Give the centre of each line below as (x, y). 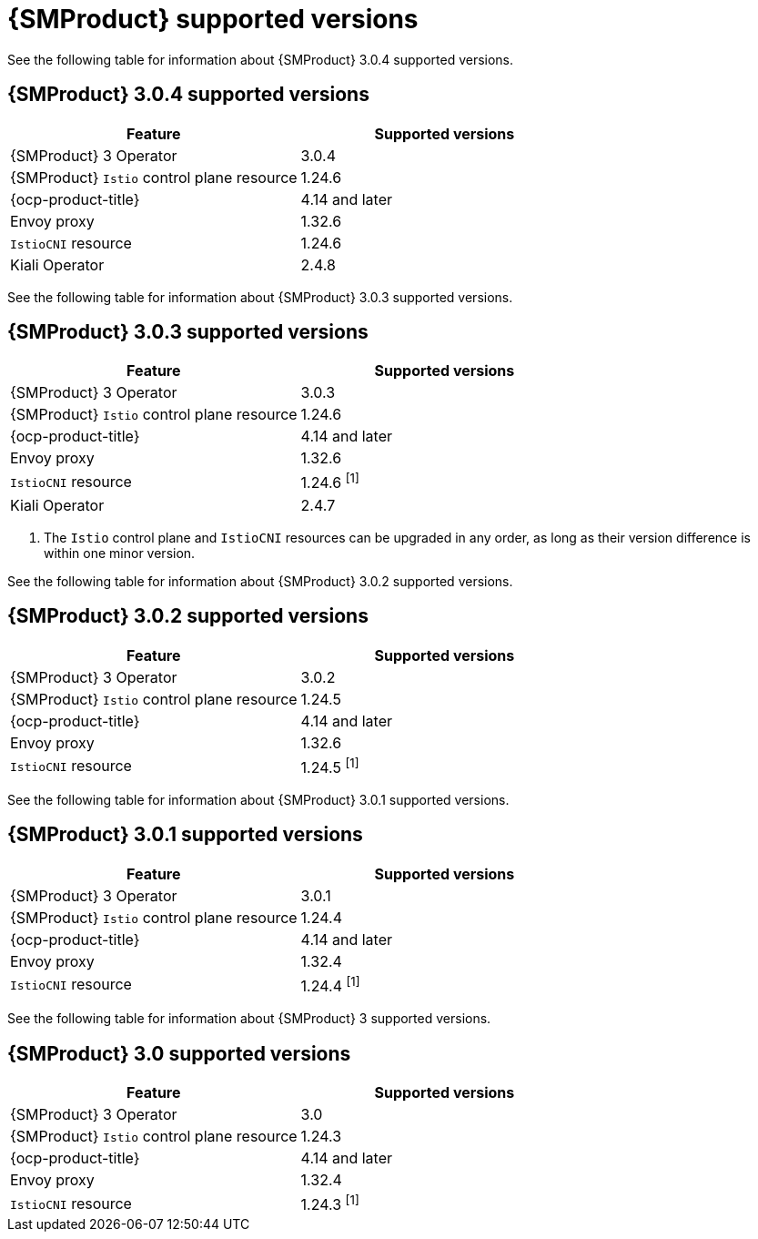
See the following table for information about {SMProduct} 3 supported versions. (249, 1019)
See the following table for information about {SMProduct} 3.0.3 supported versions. (260, 297)
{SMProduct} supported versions (213, 19)
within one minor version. (120, 553)
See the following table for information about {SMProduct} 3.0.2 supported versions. (260, 581)
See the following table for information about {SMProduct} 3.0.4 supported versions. (261, 59)
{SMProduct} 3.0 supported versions (179, 1053)
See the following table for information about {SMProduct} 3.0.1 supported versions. (258, 799)
